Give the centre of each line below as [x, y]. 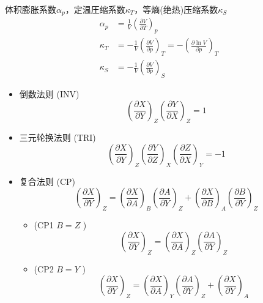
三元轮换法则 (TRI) [57, 137]
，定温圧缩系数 [95, 9]
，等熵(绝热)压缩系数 [176, 9]
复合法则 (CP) [47, 181]
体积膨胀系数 [31, 9]
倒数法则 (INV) [49, 93]
